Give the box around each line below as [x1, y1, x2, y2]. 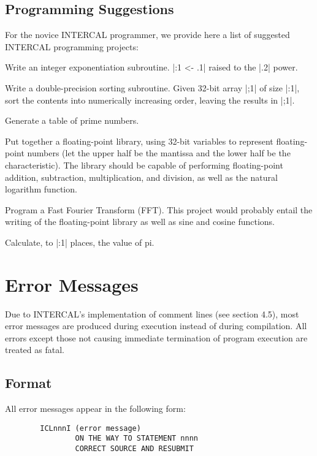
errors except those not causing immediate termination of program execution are [5, 331, 308, 344]
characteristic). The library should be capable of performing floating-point [5, 158, 283, 171]
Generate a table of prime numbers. [5, 114, 139, 127]
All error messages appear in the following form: [5, 402, 186, 415]
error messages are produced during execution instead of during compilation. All [5, 319, 307, 332]
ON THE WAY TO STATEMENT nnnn [75, 434, 198, 443]
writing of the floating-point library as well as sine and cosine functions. [5, 215, 275, 228]
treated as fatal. [5, 343, 64, 356]
